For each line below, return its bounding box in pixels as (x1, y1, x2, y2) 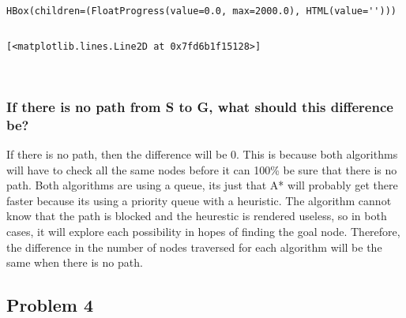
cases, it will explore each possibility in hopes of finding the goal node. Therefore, (6, 223, 400, 240)
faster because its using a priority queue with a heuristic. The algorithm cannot (6, 192, 392, 208)
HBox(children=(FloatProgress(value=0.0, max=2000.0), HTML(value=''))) (6, 6, 397, 17)
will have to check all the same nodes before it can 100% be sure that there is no (6, 161, 397, 178)
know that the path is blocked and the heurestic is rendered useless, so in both (6, 208, 387, 224)
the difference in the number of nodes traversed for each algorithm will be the (6, 238, 382, 255)
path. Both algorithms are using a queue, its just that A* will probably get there (6, 177, 398, 193)
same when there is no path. (6, 254, 143, 271)
